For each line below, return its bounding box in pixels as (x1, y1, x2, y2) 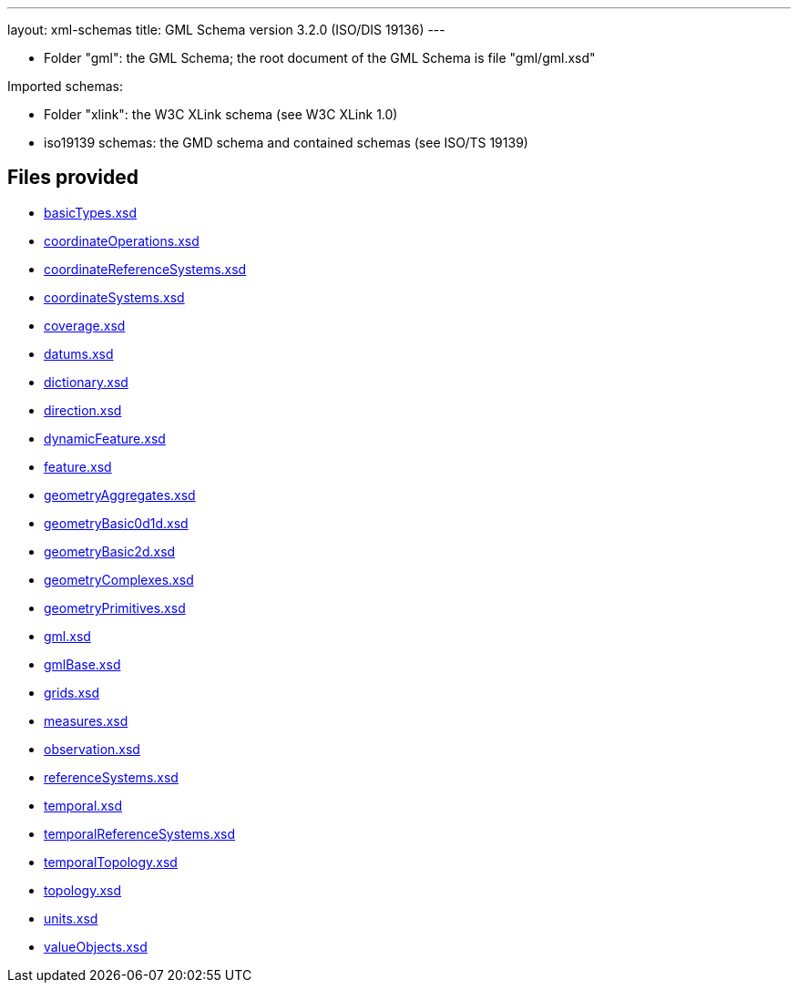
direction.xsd (44, 402, 122, 418)
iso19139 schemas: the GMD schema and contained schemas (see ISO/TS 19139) (44, 135, 528, 150)
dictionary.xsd (44, 373, 128, 390)
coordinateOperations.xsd (44, 232, 199, 249)
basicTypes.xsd (44, 204, 138, 220)
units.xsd (44, 910, 98, 926)
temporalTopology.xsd (44, 853, 178, 870)
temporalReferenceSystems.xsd (44, 825, 236, 842)
